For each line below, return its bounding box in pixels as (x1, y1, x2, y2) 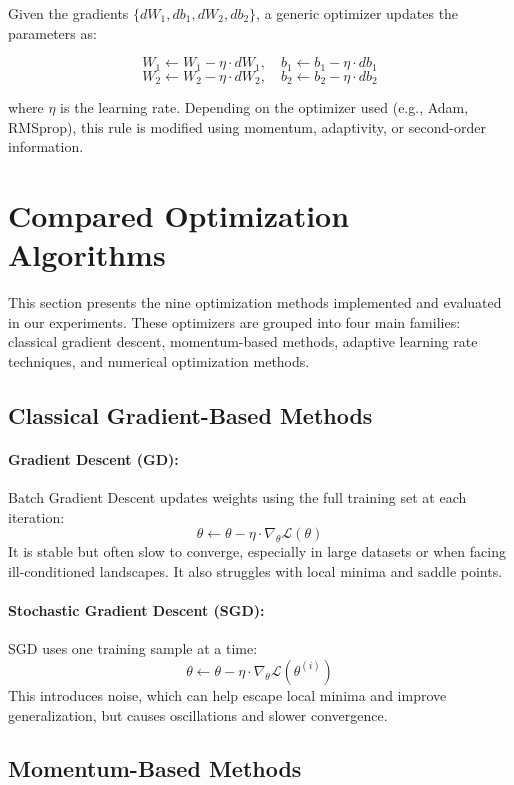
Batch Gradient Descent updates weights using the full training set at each (8, 487, 467, 508)
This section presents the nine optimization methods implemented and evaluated (8, 292, 502, 313)
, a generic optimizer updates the (256, 3, 459, 23)
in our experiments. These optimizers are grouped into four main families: (8, 311, 461, 332)
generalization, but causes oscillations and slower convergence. (8, 704, 388, 725)
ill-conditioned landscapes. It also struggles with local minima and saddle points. (8, 560, 503, 581)
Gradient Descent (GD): (8, 448, 179, 469)
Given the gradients (8, 3, 129, 23)
